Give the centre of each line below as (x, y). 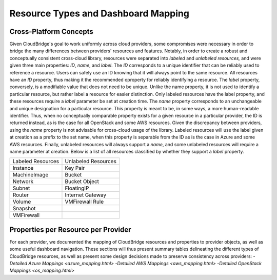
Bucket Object (82, 182)
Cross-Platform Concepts (51, 32)
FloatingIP (77, 188)
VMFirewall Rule (84, 202)
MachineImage (31, 175)
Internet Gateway (86, 195)
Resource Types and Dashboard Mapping (100, 13)
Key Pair (75, 168)
